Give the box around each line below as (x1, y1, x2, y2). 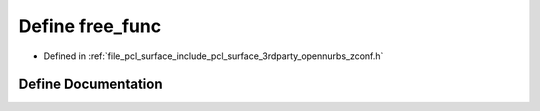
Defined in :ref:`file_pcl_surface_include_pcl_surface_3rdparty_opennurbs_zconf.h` (43, 50, 384, 62)
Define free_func (18, 15, 162, 37)
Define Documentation (18, 76, 163, 93)
